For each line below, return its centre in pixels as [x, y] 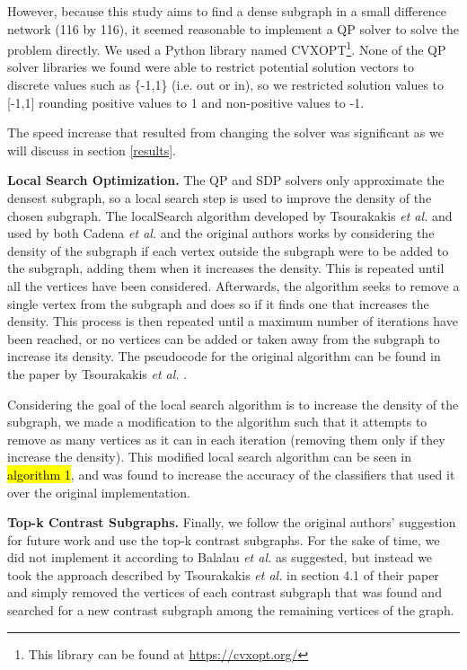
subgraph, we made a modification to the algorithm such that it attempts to [217, 422]
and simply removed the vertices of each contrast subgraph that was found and [225, 592]
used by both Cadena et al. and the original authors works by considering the [221, 233]
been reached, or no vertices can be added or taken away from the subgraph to [224, 338]
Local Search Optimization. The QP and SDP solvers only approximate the [226, 180]
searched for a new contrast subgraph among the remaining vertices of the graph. [231, 610]
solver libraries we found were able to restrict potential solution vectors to [211, 67]
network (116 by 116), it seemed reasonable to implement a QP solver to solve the [233, 28]
